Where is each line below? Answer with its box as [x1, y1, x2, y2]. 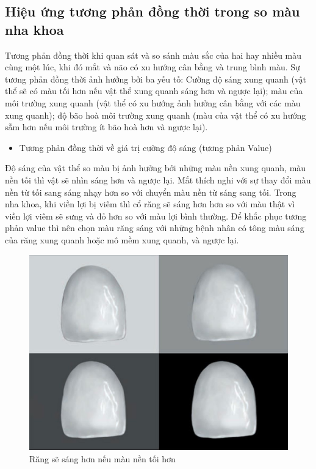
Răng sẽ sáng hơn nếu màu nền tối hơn [29, 452, 176, 465]
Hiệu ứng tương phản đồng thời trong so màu [5, 2, 300, 21]
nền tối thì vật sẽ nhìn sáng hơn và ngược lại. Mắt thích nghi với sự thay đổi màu [5, 173, 311, 186]
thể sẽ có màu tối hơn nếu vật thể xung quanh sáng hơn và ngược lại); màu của [5, 84, 303, 97]
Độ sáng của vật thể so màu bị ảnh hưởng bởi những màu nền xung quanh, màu [5, 161, 306, 174]
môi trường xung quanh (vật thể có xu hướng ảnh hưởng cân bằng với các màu [5, 96, 301, 109]
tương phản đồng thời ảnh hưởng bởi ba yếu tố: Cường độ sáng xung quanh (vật [5, 72, 307, 85]
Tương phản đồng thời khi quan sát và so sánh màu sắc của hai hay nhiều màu [5, 48, 302, 61]
